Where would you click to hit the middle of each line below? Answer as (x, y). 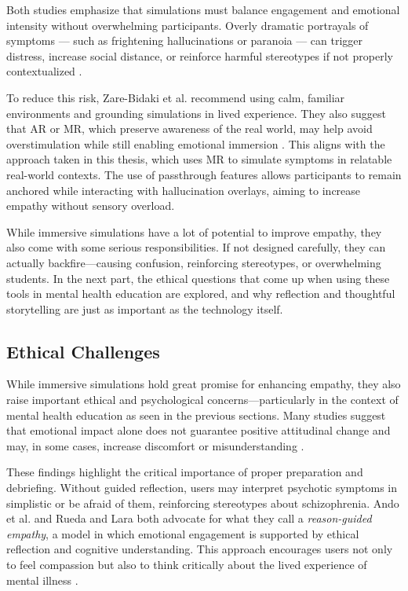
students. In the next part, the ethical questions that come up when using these (198, 278)
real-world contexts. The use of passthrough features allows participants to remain (204, 174)
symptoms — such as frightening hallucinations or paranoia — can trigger (185, 40)
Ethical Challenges (83, 351)
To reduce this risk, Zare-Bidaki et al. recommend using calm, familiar (176, 97)
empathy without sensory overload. (91, 206)
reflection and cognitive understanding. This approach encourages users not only (200, 549)
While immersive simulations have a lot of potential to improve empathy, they (194, 231)
